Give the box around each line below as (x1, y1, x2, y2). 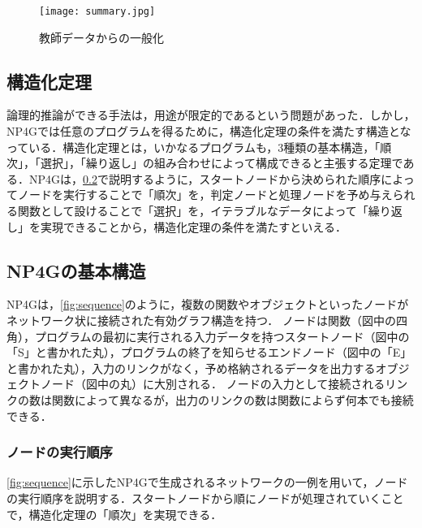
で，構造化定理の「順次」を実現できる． (6, 505, 222, 522)
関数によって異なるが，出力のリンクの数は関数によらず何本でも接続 (51, 391, 414, 408)
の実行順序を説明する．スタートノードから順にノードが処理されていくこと (6, 489, 404, 506)
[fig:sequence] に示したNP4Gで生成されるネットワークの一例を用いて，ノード (6, 474, 408, 491)
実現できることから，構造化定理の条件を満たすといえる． (40, 218, 347, 235)
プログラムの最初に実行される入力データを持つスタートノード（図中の (34, 327, 410, 344)
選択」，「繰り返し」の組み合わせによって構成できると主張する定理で (40, 154, 403, 171)
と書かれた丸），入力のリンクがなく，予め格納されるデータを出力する (6, 359, 376, 376)
